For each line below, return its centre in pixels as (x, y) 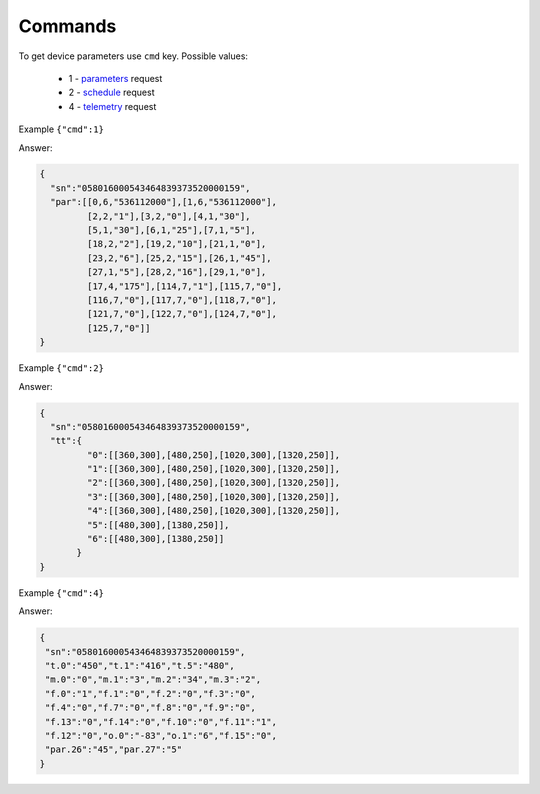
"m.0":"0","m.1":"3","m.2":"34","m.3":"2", (153, 679)
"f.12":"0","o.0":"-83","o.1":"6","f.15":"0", (161, 735)
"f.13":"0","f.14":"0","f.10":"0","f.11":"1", (161, 721)
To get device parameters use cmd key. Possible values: (133, 56)
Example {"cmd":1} (61, 129)
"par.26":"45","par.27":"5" (114, 749)
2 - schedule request (111, 92)
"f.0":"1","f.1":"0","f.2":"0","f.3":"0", (151, 693)
